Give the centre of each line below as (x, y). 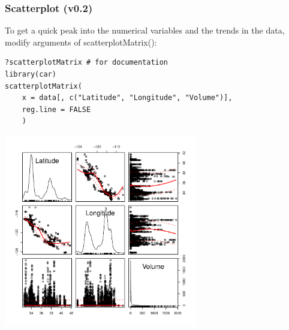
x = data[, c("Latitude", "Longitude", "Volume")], (127, 98)
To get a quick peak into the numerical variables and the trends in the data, (145, 30)
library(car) (31, 74)
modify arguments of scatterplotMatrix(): (81, 42)
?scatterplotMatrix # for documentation (87, 63)
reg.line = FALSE (56, 109)
